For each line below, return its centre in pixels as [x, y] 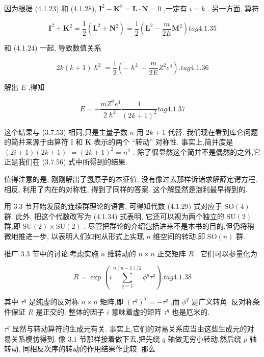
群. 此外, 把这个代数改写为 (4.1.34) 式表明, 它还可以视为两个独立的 [114, 216]
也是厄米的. [191, 311]
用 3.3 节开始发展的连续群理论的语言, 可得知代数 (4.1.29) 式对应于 [113, 206]
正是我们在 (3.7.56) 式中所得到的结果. [66, 162]
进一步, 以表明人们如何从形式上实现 [85, 236]
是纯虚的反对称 [54, 301]
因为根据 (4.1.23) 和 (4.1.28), [50, 8]
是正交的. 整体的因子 [70, 311]
